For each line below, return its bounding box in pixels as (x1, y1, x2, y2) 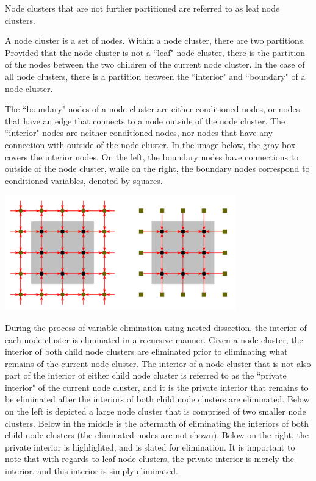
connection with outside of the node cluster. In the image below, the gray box (5, 138, 296, 151)
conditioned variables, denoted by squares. (5, 174, 163, 187)
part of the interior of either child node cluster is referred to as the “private (5, 369, 287, 382)
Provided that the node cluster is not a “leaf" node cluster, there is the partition (5, 46, 306, 59)
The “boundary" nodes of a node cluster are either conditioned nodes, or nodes (5, 102, 300, 115)
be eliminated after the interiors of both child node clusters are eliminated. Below (5, 393, 310, 405)
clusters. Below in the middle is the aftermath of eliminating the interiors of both (5, 416, 309, 429)
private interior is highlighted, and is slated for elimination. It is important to (5, 440, 295, 453)
